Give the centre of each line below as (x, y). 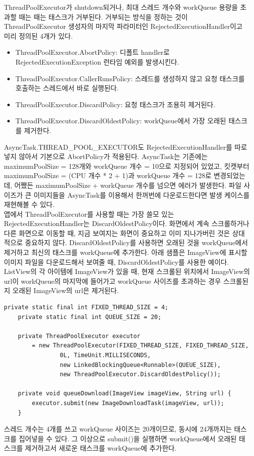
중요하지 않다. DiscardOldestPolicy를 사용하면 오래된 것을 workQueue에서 (137, 242)
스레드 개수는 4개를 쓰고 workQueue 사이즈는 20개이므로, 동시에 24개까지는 (118, 429)
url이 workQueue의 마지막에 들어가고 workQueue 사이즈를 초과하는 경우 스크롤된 (126, 281)
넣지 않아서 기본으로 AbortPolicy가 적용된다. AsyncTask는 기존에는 (106, 156)
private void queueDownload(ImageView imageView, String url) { (125, 394)
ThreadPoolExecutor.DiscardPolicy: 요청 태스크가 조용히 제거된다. (115, 104)
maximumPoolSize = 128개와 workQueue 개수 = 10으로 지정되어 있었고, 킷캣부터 (127, 166)
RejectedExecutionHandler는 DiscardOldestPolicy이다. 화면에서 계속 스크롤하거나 (127, 223)
